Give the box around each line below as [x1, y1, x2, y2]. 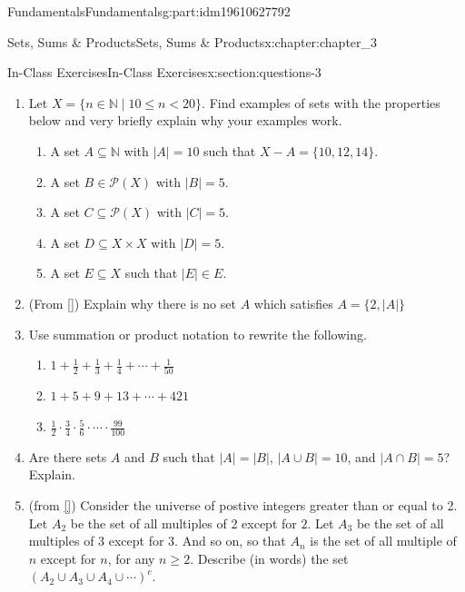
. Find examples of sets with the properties [202, 93, 440, 112]
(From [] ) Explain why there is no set [28, 293, 236, 312]
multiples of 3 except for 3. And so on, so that [28, 531, 286, 550]
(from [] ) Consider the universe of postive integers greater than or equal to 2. [28, 496, 458, 515]
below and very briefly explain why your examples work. [28, 111, 342, 130]
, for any [107, 548, 155, 567]
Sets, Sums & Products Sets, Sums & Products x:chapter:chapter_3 [7, 32, 378, 51]
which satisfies [253, 293, 333, 312]
